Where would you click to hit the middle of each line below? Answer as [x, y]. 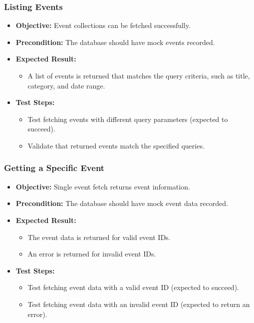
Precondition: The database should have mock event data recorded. [122, 203]
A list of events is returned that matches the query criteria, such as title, [139, 75]
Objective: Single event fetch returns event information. [103, 186]
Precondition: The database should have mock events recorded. [115, 42]
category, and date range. [66, 85]
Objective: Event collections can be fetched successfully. [103, 25]
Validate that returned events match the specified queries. [116, 145]
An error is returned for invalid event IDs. [92, 254]
